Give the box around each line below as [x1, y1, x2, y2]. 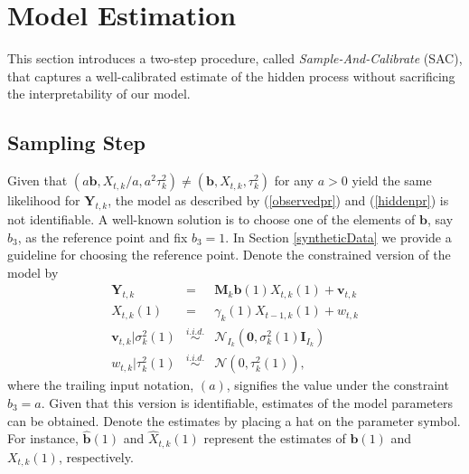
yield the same [352, 171, 432, 190]
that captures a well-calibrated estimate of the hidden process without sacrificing [7, 66, 455, 85]
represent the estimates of [203, 429, 346, 448]
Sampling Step [7, 128, 145, 156]
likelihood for [7, 191, 80, 210]
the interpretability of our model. [7, 84, 191, 103]
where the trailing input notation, [7, 375, 194, 394]
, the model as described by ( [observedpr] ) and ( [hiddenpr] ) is [108, 191, 449, 210]
